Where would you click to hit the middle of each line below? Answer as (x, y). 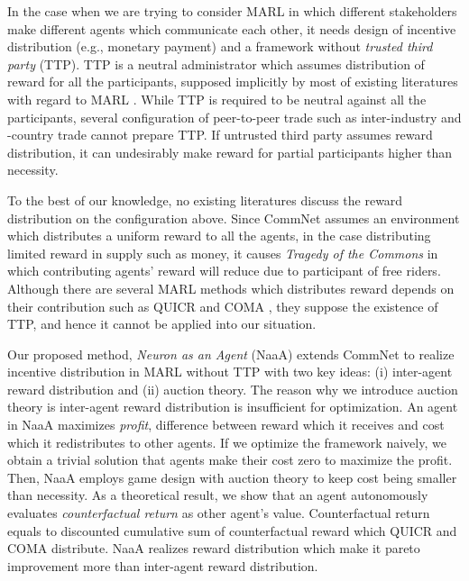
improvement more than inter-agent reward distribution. (163, 565)
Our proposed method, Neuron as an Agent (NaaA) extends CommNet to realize (231, 354)
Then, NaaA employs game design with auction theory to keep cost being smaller (232, 477)
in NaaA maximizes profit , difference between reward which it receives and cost (226, 425)
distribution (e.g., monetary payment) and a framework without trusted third (220, 46)
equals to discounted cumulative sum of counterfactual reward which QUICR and (232, 530)
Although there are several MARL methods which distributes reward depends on (231, 288)
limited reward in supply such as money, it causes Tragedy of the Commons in (223, 253)
